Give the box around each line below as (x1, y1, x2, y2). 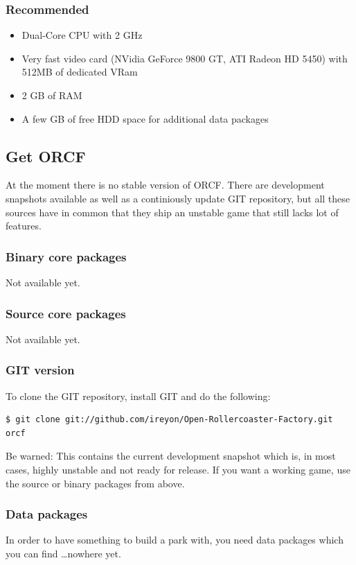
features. (6, 218, 42, 233)
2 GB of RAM (21, 88, 82, 102)
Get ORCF (6, 145, 86, 166)
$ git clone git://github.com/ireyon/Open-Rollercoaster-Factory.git (6, 415, 333, 425)
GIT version (6, 361, 75, 379)
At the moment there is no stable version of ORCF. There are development (6, 177, 325, 192)
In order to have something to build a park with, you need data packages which (6, 532, 344, 547)
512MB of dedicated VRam (21, 64, 138, 79)
